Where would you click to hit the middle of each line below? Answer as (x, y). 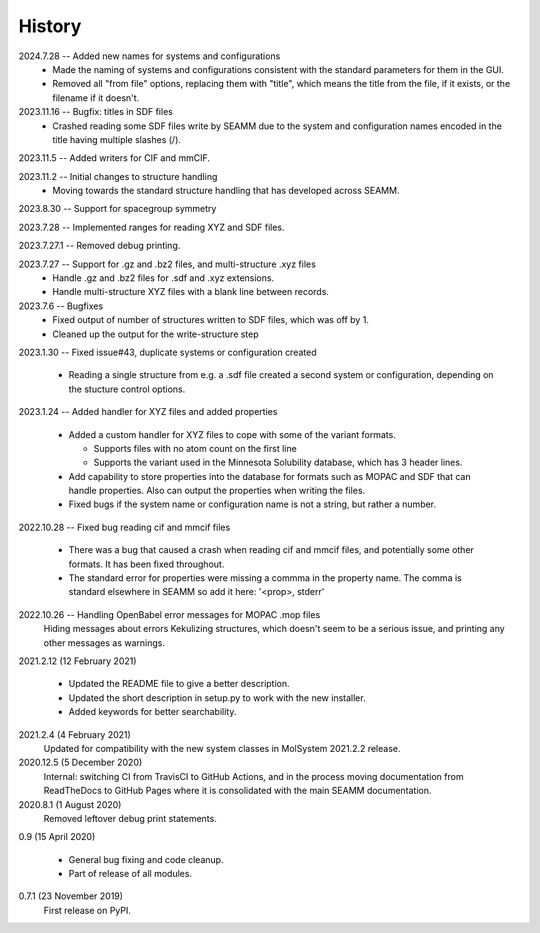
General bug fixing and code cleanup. (146, 859)
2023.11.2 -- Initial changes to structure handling (118, 176)
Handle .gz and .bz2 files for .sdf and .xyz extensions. (163, 278)
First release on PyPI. (87, 910)
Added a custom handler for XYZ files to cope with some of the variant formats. (232, 434)
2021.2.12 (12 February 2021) (77, 661)
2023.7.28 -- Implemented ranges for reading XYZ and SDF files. (151, 227)
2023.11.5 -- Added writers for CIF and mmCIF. (114, 158)
